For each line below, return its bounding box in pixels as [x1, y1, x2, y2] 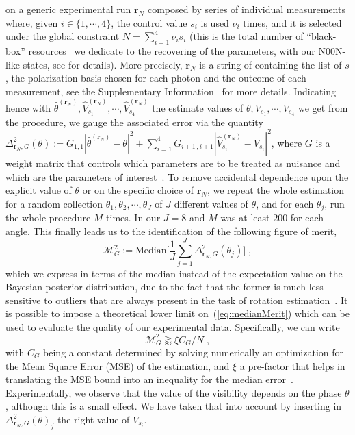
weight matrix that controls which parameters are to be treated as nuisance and [5, 156, 341, 170]
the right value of [57, 412, 130, 426]
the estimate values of [152, 101, 244, 115]
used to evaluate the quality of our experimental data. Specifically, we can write [5, 319, 340, 334]
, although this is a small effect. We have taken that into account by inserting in [5, 399, 342, 413]
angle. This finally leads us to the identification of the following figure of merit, [5, 223, 337, 238]
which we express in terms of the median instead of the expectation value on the [5, 266, 343, 280]
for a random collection [5, 196, 103, 210]
